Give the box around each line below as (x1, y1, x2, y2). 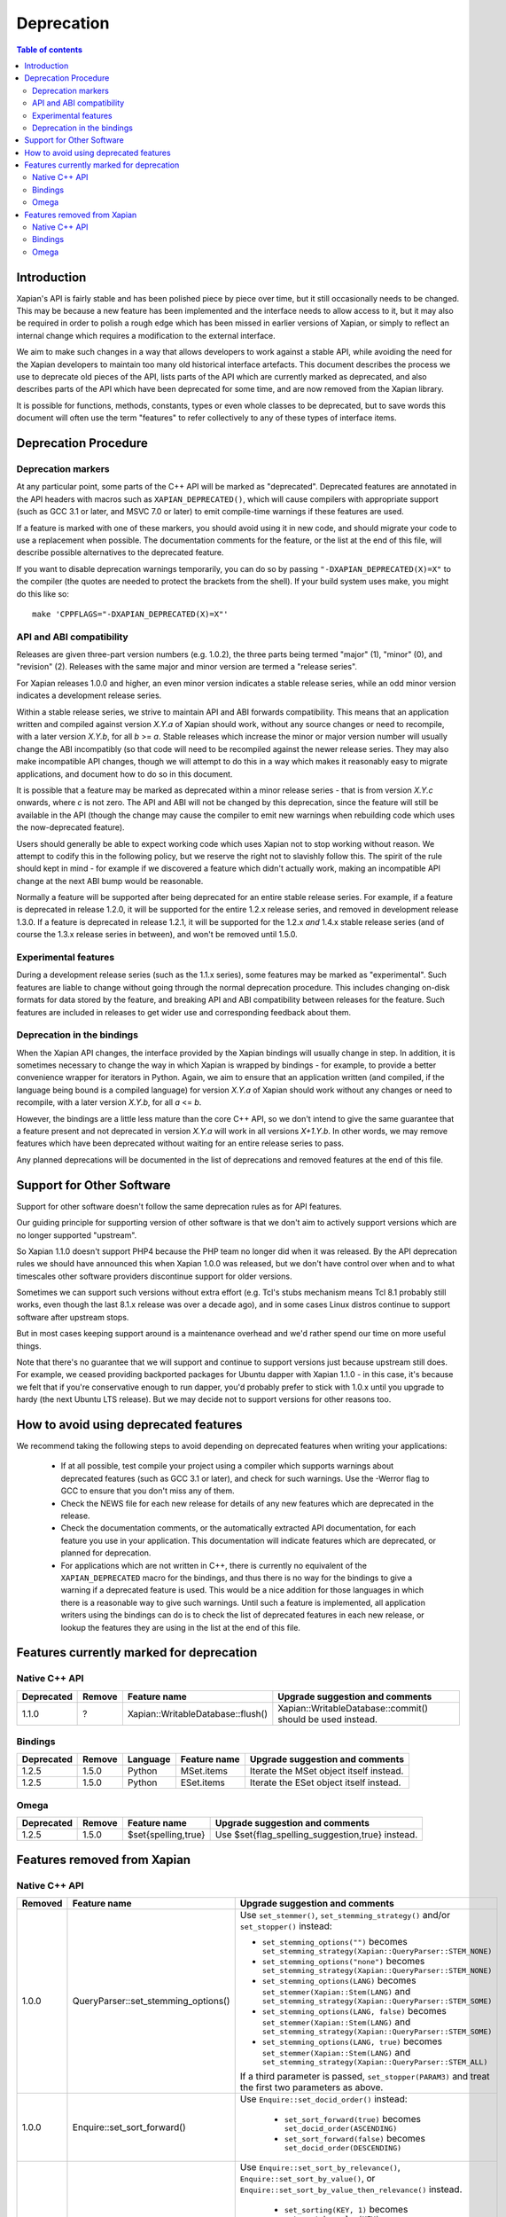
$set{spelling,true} (127, 1829, 206, 1841)
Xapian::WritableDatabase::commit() (277, 1702, 429, 1714)
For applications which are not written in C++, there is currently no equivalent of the (60, 1560, 368, 1571)
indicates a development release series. (16, 690, 162, 701)
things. (16, 1340, 42, 1351)
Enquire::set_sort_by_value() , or (239, 2172, 376, 2184)
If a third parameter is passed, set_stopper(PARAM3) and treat (239, 2070, 491, 2082)
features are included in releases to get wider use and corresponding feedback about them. (16, 1007, 352, 1017)
